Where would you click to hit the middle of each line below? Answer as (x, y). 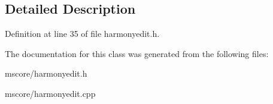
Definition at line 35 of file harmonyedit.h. (82, 34)
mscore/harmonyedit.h (46, 73)
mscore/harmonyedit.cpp (50, 93)
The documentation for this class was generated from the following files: (137, 53)
